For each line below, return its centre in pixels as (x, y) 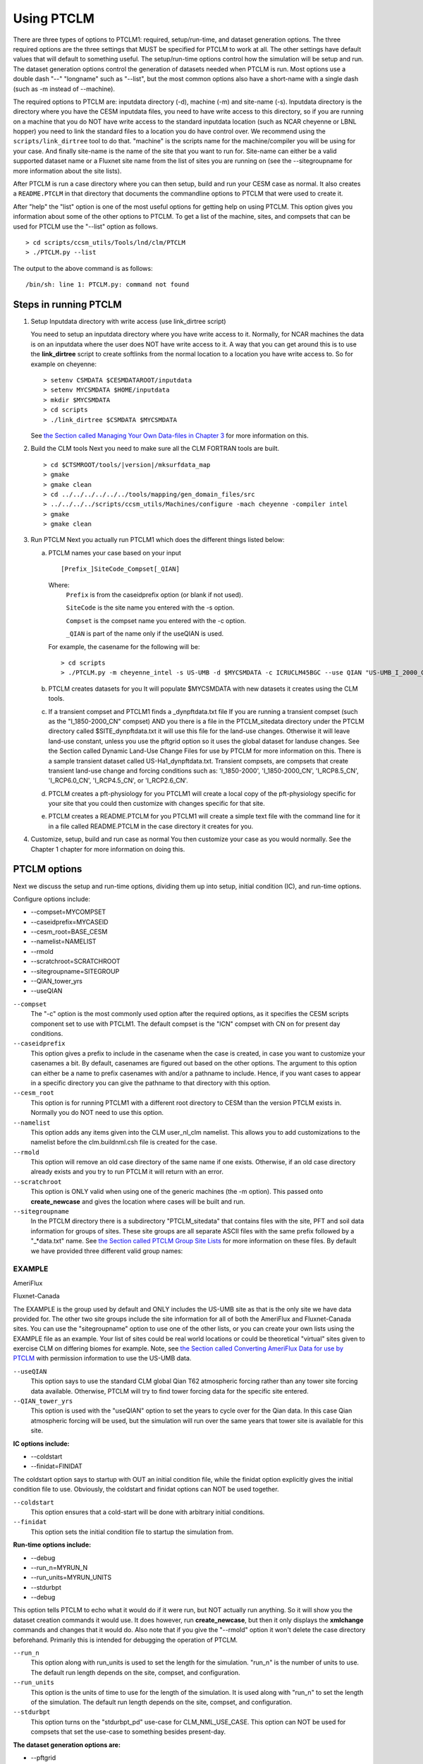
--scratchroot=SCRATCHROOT (75, 961)
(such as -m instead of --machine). (64, 89)
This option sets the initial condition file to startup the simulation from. (132, 1532)
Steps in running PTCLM (68, 304)
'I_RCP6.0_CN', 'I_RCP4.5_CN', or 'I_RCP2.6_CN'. (118, 780)
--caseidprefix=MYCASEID (69, 922)
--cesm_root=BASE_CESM (69, 932)
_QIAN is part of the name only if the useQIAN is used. (145, 634)
